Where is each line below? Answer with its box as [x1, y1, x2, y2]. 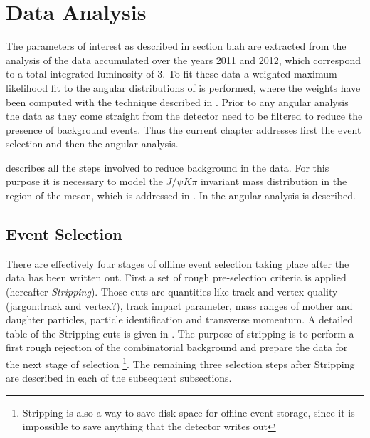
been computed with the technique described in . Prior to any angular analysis [6, 94, 349, 109]
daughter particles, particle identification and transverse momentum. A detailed [6, 312, 354, 327]
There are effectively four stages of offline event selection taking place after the [6, 256, 349, 271]
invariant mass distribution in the [200, 174, 347, 189]
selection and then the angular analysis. [6, 136, 179, 151]
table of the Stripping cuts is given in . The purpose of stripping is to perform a [6, 325, 354, 340]
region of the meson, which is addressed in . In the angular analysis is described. [6, 188, 356, 203]
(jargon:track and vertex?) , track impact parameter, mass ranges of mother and [6, 298, 353, 313]
